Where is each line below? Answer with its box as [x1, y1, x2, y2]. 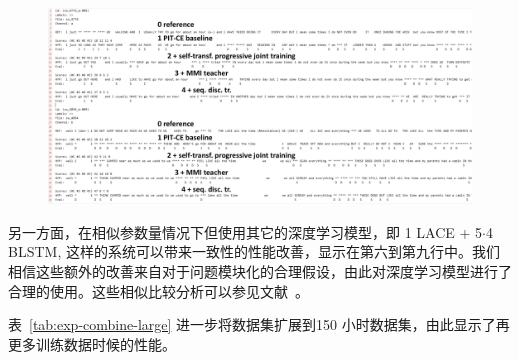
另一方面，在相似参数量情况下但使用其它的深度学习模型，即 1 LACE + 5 [8, 221, 483, 242]
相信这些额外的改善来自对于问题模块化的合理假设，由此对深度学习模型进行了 [8, 261, 512, 282]
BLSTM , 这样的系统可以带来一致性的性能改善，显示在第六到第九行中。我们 [8, 241, 500, 262]
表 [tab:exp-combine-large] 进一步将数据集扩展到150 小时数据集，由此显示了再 [8, 314, 510, 335]
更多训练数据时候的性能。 [8, 333, 176, 354]
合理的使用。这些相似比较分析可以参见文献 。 [8, 280, 309, 301]
